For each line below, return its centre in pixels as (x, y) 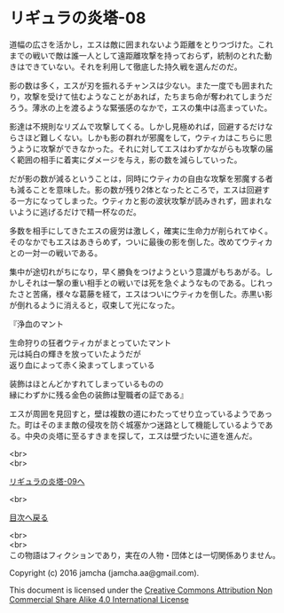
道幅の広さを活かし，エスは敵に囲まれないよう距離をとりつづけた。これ (141, 44)
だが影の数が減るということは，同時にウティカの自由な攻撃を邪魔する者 (141, 178)
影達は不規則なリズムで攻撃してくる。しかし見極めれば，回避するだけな (141, 126)
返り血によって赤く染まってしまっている (82, 365)
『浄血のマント (36, 324)
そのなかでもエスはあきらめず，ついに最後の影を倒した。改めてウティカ (141, 241)
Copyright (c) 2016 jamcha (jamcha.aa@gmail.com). (104, 572)
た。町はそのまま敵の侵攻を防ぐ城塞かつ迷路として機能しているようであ (141, 424)
